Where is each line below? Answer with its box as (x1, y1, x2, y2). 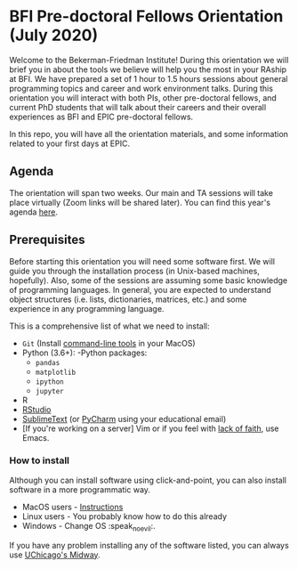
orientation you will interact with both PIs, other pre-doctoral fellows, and (9, 92, 278, 103)
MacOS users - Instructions (21, 501, 124, 512)
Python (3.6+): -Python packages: (21, 347, 148, 358)
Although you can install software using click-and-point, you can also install (9, 475, 287, 485)
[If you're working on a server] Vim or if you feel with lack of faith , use (21, 423, 279, 434)
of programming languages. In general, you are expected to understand (9, 284, 271, 295)
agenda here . (9, 207, 58, 217)
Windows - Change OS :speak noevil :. (21, 520, 156, 533)
